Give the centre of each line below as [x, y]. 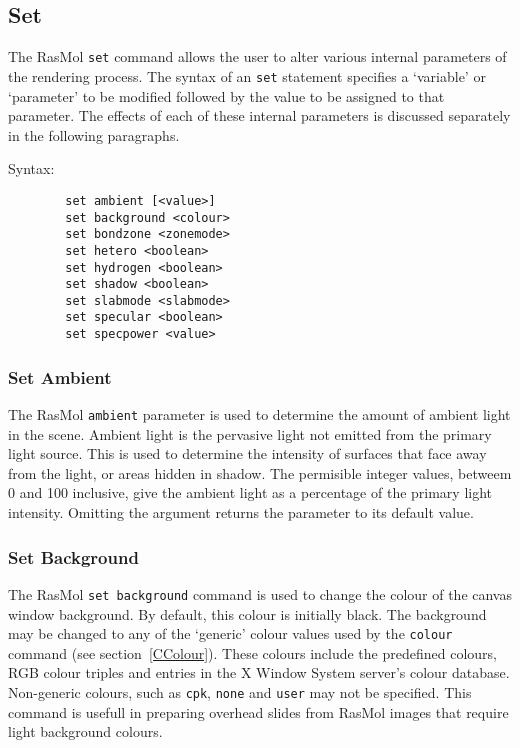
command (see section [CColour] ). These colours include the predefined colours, [252, 652]
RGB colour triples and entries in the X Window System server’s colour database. [259, 672]
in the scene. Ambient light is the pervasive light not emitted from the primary [250, 433]
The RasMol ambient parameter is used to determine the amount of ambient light [259, 414]
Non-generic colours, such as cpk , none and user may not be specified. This [240, 691]
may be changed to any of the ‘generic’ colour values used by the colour [230, 633]
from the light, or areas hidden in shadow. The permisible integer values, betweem [260, 472]
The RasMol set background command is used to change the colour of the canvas [260, 593]
